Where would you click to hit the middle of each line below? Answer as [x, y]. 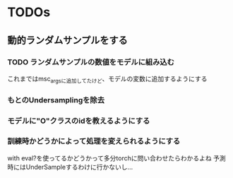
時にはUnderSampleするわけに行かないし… [70, 167]
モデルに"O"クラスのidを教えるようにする [79, 121]
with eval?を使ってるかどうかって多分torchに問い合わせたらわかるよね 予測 [116, 158]
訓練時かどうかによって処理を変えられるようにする [94, 141]
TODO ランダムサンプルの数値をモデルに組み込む [91, 62]
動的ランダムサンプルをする [68, 40]
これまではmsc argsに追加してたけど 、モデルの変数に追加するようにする [107, 79]
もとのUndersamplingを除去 [56, 100]
